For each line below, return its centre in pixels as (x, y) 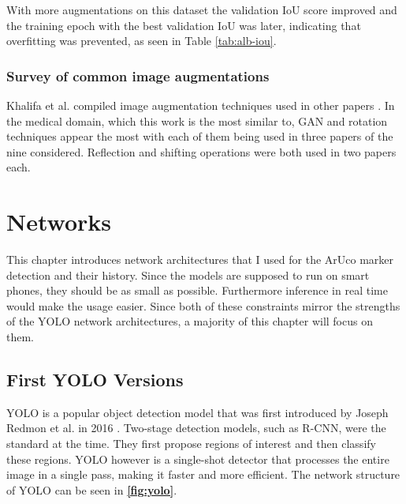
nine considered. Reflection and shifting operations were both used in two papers (201, 151)
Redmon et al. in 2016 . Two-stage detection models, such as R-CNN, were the (196, 428)
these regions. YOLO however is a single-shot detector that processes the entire (198, 459)
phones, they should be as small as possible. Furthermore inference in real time (197, 290)
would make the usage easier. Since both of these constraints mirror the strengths (203, 305)
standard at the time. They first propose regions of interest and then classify (191, 444)
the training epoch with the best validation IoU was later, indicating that (184, 25)
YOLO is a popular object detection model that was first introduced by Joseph (197, 412)
